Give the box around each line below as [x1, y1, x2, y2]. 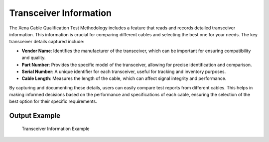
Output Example [9, 112, 61, 120]
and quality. [21, 55, 46, 61]
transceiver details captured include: [9, 39, 85, 45]
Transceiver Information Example [21, 126, 90, 132]
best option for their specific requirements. [9, 98, 97, 104]
